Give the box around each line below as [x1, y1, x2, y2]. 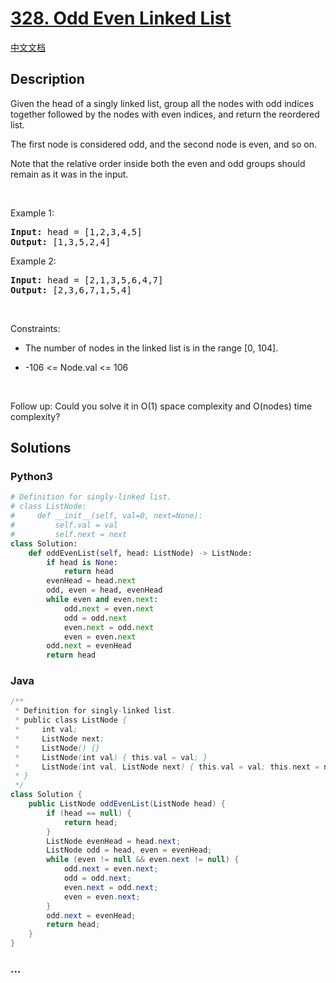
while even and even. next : [46, 595, 159, 605]
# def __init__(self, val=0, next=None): [10, 511, 203, 521]
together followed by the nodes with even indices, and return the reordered [10, 108, 320, 120]
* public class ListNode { [14, 715, 128, 726]
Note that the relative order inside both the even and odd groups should [10, 157, 306, 169]
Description [10, 71, 85, 88]
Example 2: [10, 255, 57, 267]
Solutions [10, 440, 72, 457]
